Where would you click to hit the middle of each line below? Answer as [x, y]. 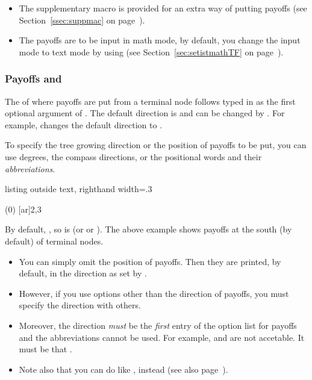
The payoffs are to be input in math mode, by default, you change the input [160, 40]
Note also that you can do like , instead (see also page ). [123, 369]
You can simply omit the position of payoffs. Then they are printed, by [150, 261]
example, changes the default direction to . [84, 124]
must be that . [45, 349]
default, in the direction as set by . [83, 273]
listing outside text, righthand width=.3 [79, 189]
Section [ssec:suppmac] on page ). [82, 20]
